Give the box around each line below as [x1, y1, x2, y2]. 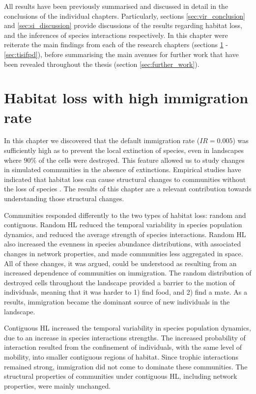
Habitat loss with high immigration [4, 88, 249, 108]
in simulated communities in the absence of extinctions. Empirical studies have [4, 164, 241, 175]
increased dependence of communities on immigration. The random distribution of [4, 268, 252, 278]
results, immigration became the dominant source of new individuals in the [4, 296, 230, 306]
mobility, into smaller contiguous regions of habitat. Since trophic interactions [4, 351, 238, 362]
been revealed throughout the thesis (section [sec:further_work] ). [4, 59, 199, 69]
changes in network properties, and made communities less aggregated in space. [4, 248, 243, 258]
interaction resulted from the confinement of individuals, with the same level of [4, 342, 242, 352]
